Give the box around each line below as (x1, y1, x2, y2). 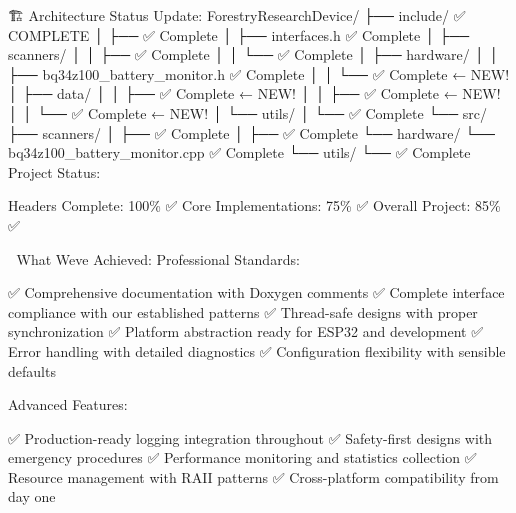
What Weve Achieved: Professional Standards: (16, 248, 300, 269)
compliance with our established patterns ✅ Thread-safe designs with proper (8, 301, 478, 322)
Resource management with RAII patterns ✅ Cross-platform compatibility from (8, 466, 499, 487)
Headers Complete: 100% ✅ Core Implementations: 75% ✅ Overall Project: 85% (8, 195, 501, 216)
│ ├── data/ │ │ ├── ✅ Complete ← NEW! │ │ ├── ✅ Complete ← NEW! (8, 83, 501, 104)
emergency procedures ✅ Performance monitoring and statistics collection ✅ (8, 447, 477, 468)
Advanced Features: (8, 394, 128, 415)
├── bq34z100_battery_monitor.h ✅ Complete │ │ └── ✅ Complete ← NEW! (8, 63, 510, 84)
